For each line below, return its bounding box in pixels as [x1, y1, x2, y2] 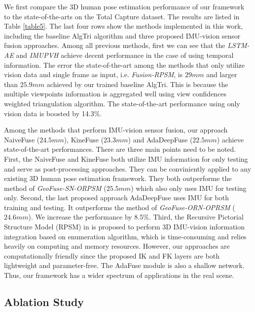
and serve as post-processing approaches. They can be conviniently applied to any [4, 163, 252, 174]
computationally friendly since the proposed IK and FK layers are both [4, 250, 219, 261]
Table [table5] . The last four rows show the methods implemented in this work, [4, 21, 243, 31]
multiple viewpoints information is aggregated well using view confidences [4, 89, 227, 99]
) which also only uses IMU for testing [131, 182, 247, 193]
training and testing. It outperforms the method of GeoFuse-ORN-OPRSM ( [4, 202, 235, 212]
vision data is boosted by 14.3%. [4, 108, 102, 118]
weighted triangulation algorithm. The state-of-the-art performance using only [4, 98, 240, 108]
